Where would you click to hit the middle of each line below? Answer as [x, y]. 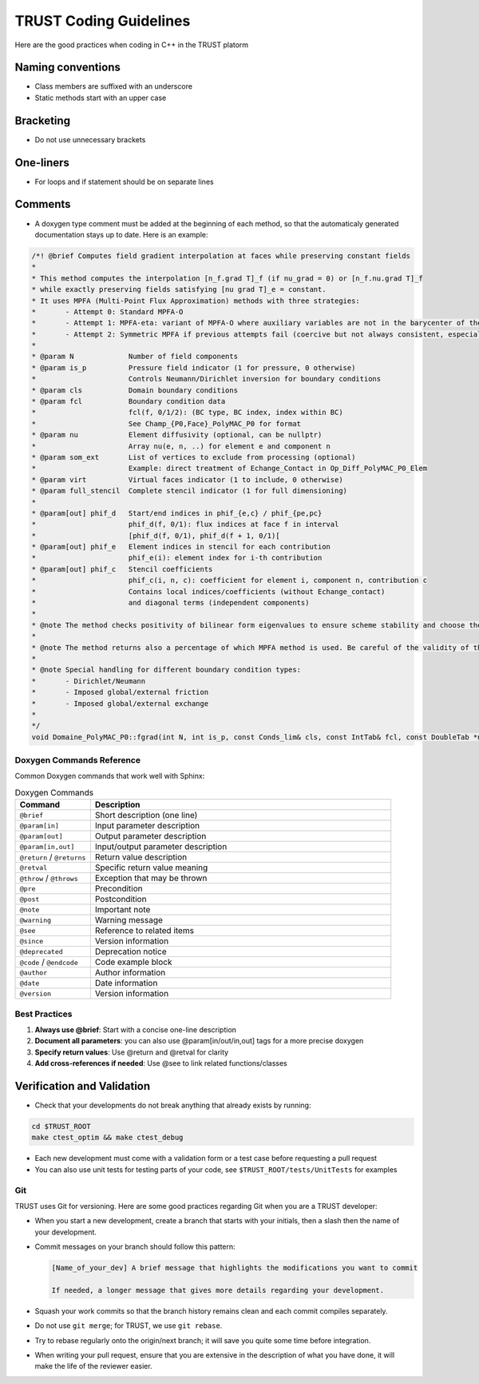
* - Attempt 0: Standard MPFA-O [107, 311]
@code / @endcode [49, 962]
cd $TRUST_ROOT [61, 1127]
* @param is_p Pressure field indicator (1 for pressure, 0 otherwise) [194, 367]
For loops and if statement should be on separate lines [125, 181]
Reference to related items [144, 931]
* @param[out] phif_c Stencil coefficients [122, 569]
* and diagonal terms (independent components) [170, 603]
